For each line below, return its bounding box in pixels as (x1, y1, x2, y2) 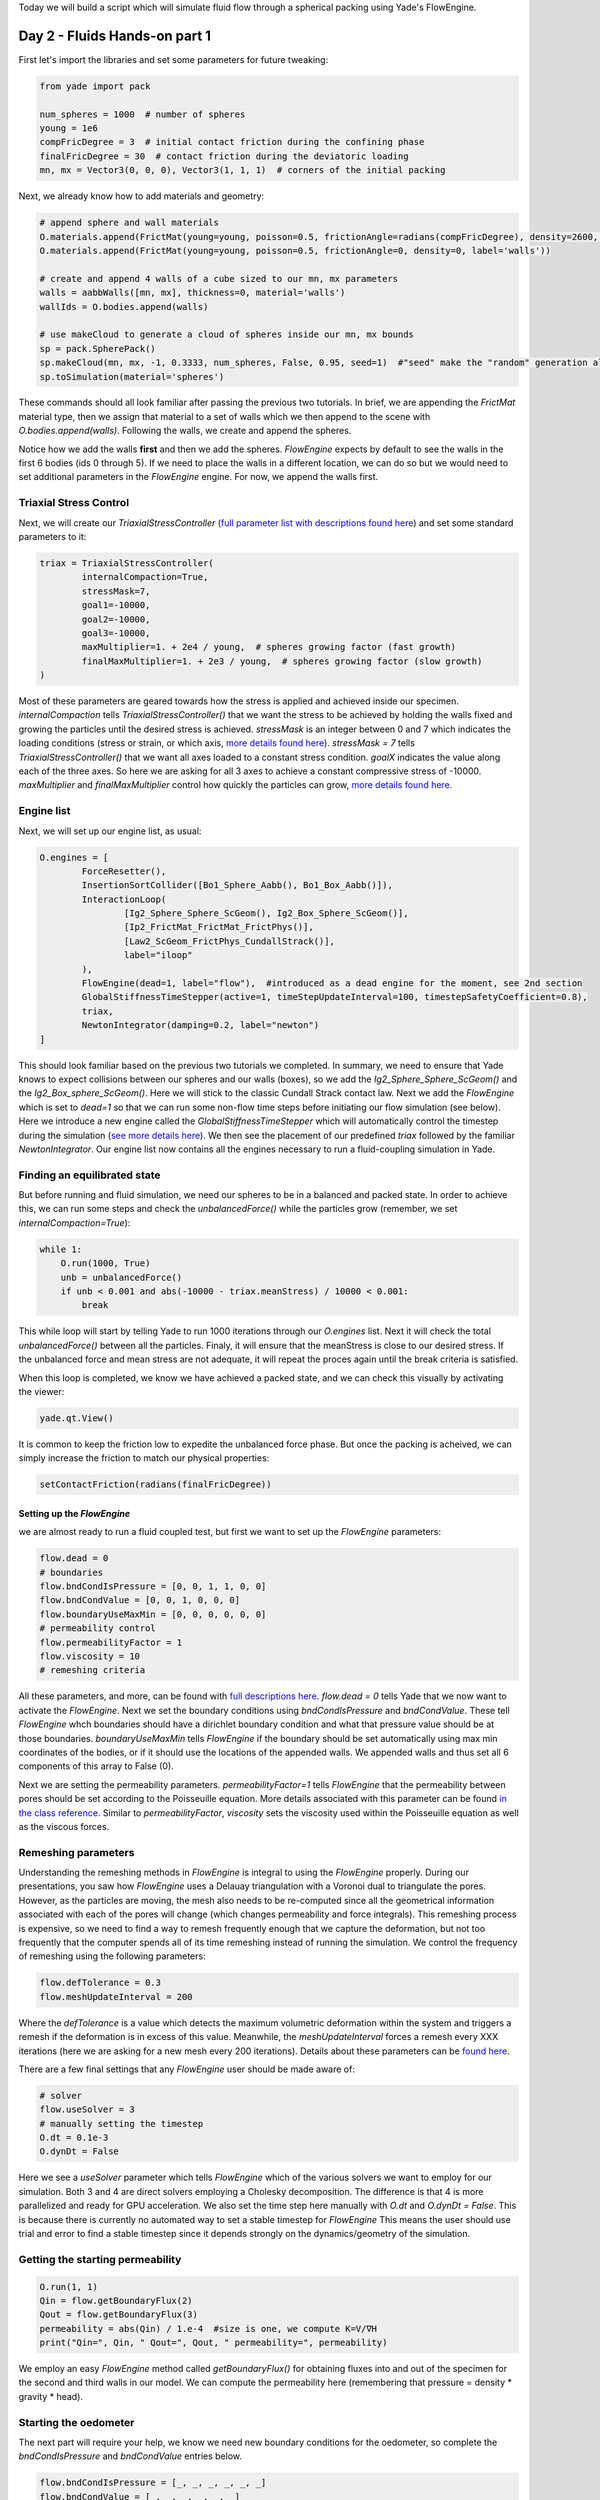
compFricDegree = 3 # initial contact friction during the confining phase (39, 136, 425, 148)
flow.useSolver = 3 (39, 2104, 135, 2115)
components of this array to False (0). (18, 1760, 174, 1772)
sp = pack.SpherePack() (39, 343, 157, 354)
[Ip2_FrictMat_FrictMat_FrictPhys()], (123, 921, 314, 933)
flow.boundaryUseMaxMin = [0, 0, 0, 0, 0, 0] (39, 1608, 267, 1620)
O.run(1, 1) (39, 2281, 99, 2292)
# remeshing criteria (39, 1665, 146, 1676)
